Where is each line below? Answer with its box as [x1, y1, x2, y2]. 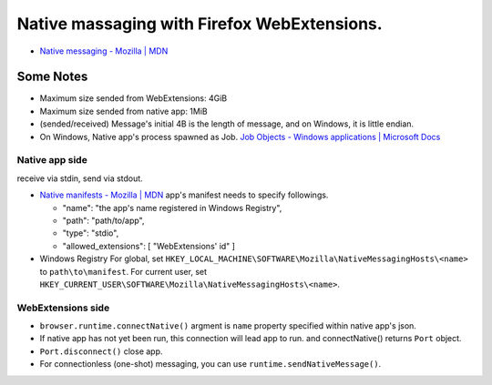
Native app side [16, 154, 88, 167]
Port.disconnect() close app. [39, 346, 163, 357]
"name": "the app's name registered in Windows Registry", [62, 202, 282, 213]
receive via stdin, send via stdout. [16, 173, 143, 184]
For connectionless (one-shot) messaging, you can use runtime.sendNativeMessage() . [39, 359, 382, 370]
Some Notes [16, 69, 88, 85]
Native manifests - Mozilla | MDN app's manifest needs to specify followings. [39, 189, 329, 200]
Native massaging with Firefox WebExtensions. [16, 14, 383, 34]
